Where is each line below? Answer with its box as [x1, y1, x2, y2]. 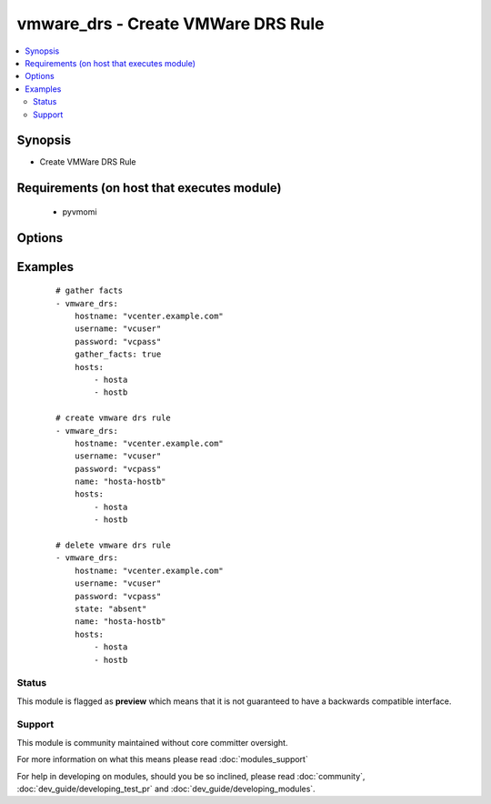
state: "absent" [74, 604, 147, 614]
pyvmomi [62, 206, 97, 217]
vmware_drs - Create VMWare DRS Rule [16, 14, 325, 34]
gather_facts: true [74, 349, 162, 359]
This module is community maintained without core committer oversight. [16, 737, 288, 748]
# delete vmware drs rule [55, 540, 172, 550]
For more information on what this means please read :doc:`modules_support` [16, 754, 308, 765]
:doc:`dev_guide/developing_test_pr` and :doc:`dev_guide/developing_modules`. [16, 783, 316, 795]
